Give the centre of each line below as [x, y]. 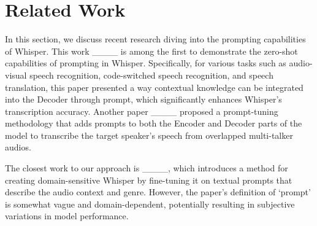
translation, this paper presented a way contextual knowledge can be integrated [154, 87]
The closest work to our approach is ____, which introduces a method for [147, 168]
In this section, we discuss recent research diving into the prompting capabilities [155, 39]
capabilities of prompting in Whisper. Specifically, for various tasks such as [146, 63]
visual [16, 75]
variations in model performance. [67, 216]
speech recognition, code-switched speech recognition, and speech [151, 75]
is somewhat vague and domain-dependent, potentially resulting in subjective [150, 204]
